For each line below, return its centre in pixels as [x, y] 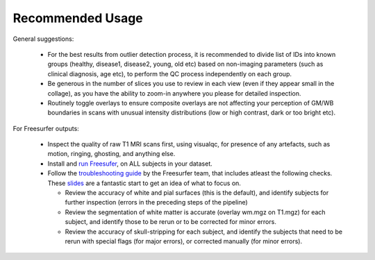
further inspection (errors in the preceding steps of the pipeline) [156, 202]
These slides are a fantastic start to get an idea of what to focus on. [144, 183]
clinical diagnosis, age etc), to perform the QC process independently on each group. [169, 73]
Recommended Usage [78, 18]
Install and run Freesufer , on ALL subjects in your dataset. [130, 164]
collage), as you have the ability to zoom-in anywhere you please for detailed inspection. [174, 93]
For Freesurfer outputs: [46, 128]
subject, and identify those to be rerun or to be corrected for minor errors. [171, 222]
